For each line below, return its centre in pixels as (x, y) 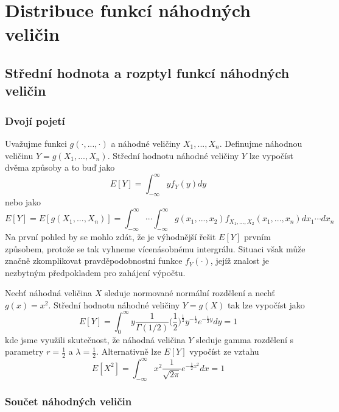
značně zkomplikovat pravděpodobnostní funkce (94, 261)
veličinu (19, 155)
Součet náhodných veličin (68, 401)
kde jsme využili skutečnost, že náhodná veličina (95, 339)
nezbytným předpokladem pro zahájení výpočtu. (95, 272)
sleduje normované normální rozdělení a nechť (190, 293)
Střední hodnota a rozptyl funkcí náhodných (147, 72)
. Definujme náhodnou (261, 143)
